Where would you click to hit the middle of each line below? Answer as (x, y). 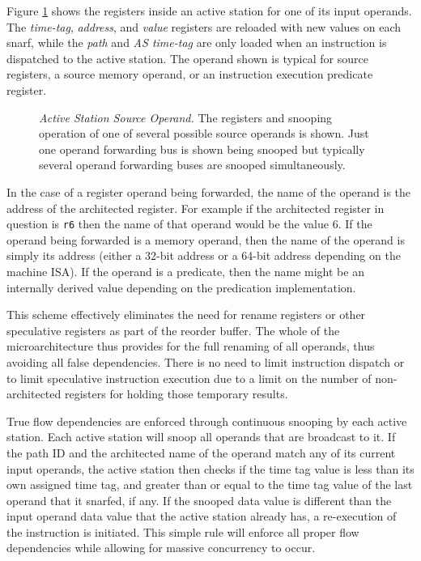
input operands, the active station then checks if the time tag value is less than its (210, 468)
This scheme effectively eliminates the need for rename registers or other (186, 314)
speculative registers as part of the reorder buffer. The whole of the (173, 330)
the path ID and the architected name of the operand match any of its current (201, 452)
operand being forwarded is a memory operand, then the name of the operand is (206, 239)
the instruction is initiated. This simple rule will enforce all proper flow (183, 531)
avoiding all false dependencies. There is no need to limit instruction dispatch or (206, 361)
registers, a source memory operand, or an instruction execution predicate (190, 74)
